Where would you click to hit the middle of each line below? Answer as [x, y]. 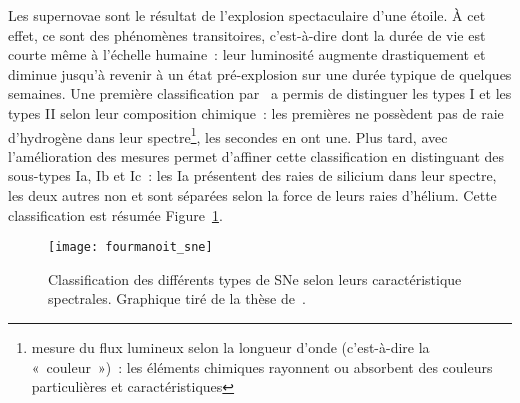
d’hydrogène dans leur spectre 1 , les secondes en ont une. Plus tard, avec [228, 135]
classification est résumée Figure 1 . [115, 214]
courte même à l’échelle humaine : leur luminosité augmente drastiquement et [247, 54]
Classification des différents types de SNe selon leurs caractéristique [255, 278]
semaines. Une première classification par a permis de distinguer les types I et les [260, 93]
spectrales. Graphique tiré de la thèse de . [177, 298]
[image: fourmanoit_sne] [130, 247]
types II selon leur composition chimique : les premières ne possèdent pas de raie [256, 112]
